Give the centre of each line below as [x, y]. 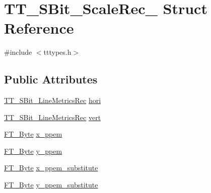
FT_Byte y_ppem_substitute [51, 185]
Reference [39, 28]
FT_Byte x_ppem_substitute [51, 168]
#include [18, 52]
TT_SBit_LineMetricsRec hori [53, 100]
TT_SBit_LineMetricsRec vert [53, 117]
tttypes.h [57, 52]
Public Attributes [51, 79]
